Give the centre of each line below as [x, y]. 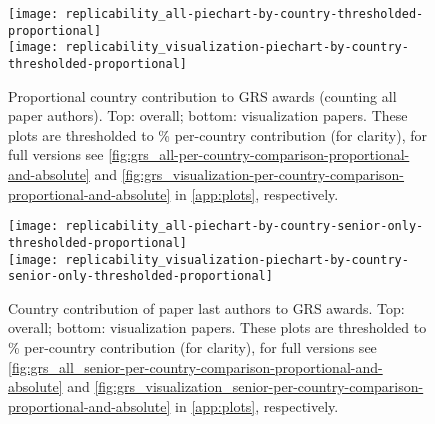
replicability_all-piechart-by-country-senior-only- [244, 226]
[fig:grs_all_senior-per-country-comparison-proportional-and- [195, 366]
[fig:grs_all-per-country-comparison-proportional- [259, 154]
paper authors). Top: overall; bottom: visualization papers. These [208, 115]
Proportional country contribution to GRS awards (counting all [202, 95]
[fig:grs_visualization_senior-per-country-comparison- [259, 386]
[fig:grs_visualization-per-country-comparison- [263, 174]
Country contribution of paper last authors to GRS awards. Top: [206, 307]
